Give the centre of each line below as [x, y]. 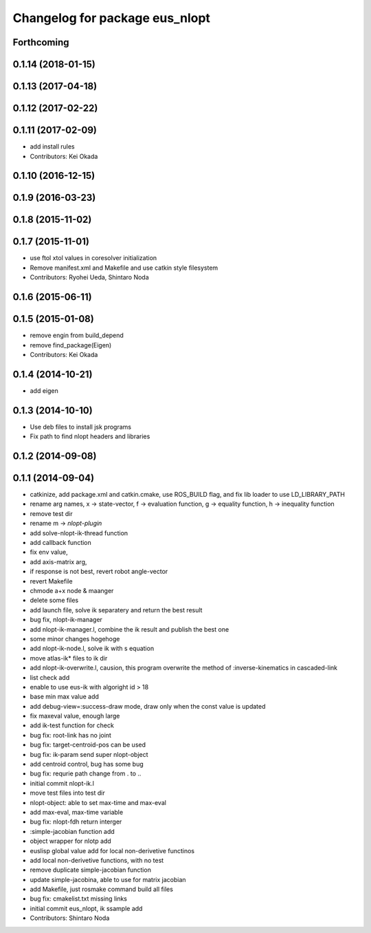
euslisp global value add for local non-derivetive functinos [112, 850]
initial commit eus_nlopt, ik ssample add [86, 908]
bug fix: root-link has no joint [70, 735]
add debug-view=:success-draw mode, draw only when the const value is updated [148, 706]
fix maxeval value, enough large [75, 716]
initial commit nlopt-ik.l [62, 783]
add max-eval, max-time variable [77, 812]
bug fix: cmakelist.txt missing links [78, 899]
